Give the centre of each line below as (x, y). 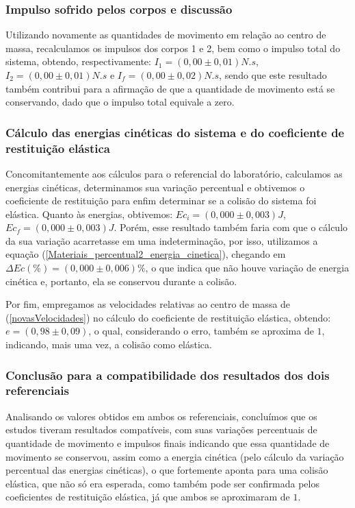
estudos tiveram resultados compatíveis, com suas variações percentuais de (161, 430)
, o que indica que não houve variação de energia (247, 268)
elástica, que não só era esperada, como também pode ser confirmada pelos (162, 483)
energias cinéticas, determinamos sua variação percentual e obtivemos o (155, 187)
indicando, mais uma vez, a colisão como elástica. (109, 344)
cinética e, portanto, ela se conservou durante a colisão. (121, 281)
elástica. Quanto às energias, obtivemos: (89, 214)
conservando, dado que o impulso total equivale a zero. (120, 102)
